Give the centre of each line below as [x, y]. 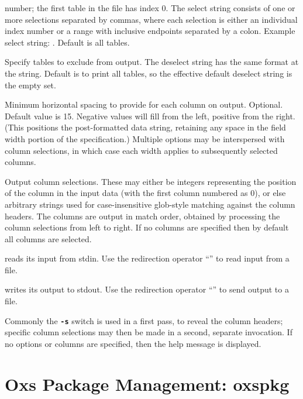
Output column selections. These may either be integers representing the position [151, 181]
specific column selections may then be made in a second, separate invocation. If [149, 332]
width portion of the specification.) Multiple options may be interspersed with [145, 138]
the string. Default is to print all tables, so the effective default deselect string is [149, 73]
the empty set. [30, 85]
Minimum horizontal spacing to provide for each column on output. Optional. [144, 104]
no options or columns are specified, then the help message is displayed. [133, 343]
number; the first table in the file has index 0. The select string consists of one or [150, 8]
